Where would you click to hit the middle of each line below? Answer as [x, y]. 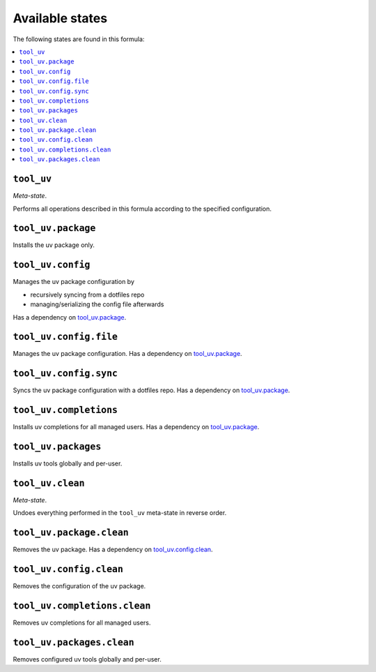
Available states [60, 18]
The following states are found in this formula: [79, 39]
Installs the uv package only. [54, 245]
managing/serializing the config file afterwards [97, 304]
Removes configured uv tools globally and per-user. [87, 659]
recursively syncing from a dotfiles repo [87, 294]
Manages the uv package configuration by [74, 282]
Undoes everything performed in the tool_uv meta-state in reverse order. [120, 513]
